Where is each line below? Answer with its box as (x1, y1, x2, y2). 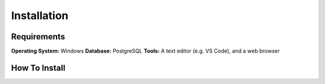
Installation (11, 9, 69, 22)
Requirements (11, 32, 66, 42)
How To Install (11, 63, 66, 73)
